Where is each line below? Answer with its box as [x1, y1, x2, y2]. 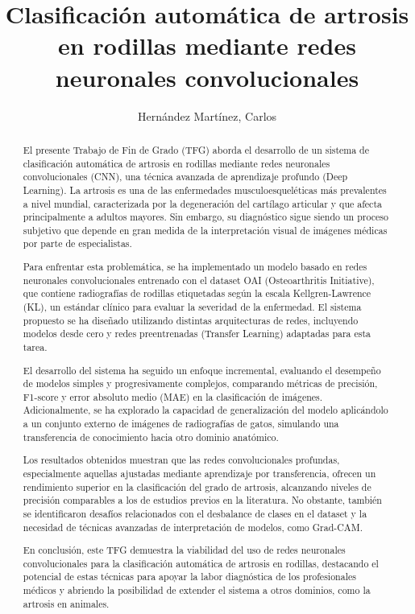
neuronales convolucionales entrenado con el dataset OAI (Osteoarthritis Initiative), [23, 273, 375, 286]
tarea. [23, 340, 48, 353]
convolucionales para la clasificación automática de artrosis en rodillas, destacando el [23, 556, 379, 570]
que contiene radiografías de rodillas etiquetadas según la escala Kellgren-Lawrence [23, 286, 371, 300]
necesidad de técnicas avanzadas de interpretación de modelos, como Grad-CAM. [23, 520, 363, 534]
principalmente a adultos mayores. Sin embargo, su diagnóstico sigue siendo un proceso [23, 210, 388, 224]
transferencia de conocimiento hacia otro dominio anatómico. [23, 430, 279, 443]
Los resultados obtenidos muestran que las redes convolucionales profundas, [23, 453, 340, 467]
